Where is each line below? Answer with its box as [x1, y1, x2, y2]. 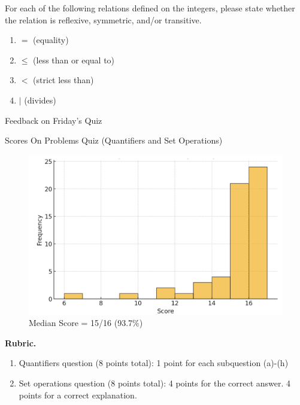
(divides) [24, 93, 56, 106]
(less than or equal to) [33, 53, 115, 66]
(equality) [33, 34, 69, 46]
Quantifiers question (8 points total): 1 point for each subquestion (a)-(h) [19, 357, 289, 369]
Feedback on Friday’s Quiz [5, 114, 102, 126]
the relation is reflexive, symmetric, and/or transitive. [5, 13, 202, 26]
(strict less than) [33, 74, 94, 86]
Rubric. [5, 336, 37, 349]
